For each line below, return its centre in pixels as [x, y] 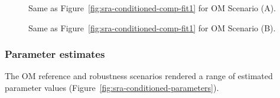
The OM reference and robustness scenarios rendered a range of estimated [139, 76]
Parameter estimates [55, 54]
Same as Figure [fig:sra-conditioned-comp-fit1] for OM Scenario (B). [152, 27]
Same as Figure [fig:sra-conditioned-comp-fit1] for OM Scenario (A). [152, 8]
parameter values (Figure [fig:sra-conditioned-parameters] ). [112, 87]
